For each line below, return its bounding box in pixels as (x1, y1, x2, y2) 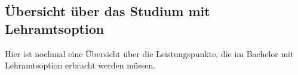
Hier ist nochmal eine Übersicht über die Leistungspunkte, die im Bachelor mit (5, 47, 294, 60)
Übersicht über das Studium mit (5, 2, 210, 20)
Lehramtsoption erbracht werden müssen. (5, 59, 156, 71)
